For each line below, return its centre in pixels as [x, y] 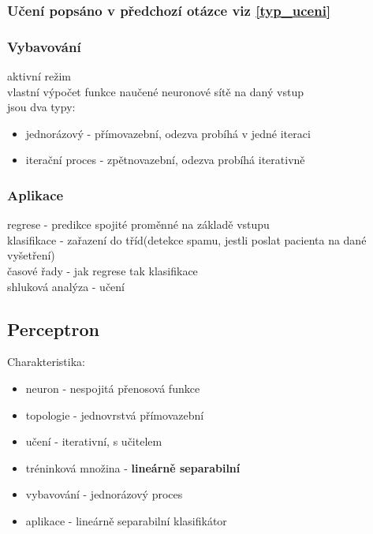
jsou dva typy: [41, 107]
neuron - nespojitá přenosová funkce [113, 388]
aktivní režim [39, 76]
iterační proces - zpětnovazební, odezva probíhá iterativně [165, 160]
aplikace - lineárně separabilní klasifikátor [126, 520]
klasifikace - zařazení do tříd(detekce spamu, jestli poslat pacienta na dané [187, 239]
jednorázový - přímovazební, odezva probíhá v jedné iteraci [168, 133]
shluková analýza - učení [66, 286]
